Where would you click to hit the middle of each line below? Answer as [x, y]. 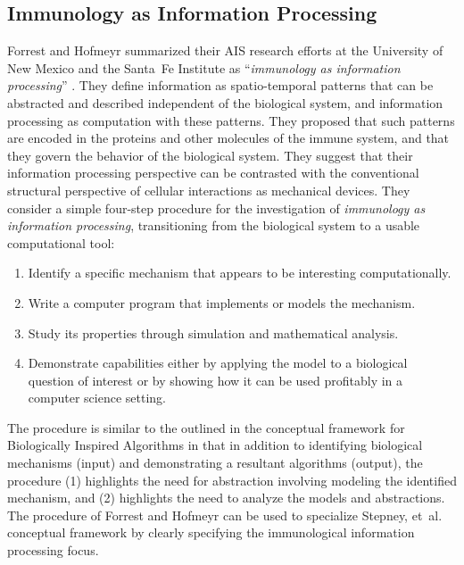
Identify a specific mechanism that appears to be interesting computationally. [240, 273]
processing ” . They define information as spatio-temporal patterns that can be [220, 85]
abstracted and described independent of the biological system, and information [225, 102]
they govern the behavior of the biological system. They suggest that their [210, 155]
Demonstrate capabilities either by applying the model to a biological [218, 363]
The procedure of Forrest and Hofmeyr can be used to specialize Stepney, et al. [225, 515]
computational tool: [61, 242]
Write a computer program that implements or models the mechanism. [222, 302]
